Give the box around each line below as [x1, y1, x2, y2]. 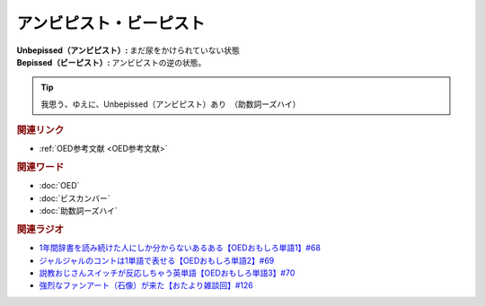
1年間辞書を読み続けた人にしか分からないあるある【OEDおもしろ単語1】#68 [39, 242, 321, 253]
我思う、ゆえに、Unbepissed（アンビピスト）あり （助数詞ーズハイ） [40, 99, 301, 109]
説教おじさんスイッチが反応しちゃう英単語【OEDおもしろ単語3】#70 [39, 267, 295, 278]
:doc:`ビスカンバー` [39, 193, 111, 204]
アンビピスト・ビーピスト [16, 13, 206, 33]
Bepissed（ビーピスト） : [16, 57, 110, 67]
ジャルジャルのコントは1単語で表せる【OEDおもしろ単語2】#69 [39, 255, 275, 266]
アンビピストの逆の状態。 [111, 57, 207, 67]
